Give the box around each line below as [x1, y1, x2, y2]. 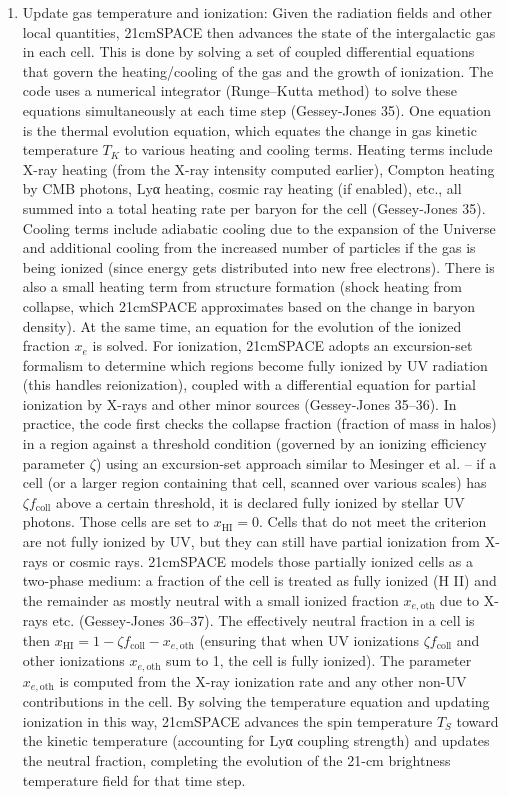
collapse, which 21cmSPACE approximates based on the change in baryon [22, 295, 475, 316]
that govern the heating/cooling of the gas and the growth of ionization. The [22, 60, 494, 81]
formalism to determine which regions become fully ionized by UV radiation [22, 354, 488, 375]
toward [456, 710, 499, 731]
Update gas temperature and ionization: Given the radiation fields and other [22, 2, 492, 22]
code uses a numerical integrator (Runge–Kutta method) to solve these [22, 80, 457, 101]
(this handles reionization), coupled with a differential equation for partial [22, 374, 476, 395]
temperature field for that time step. [22, 769, 246, 790]
